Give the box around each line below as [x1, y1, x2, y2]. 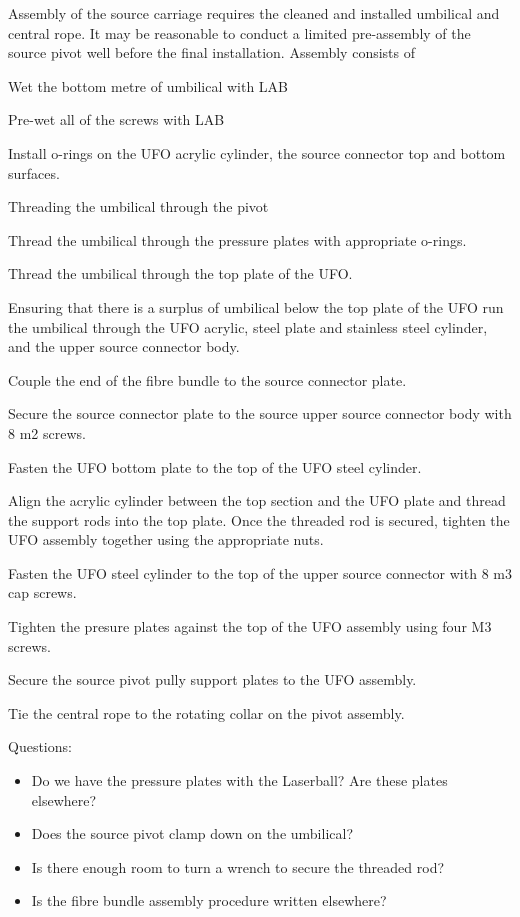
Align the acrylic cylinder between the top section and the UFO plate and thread [8, 490, 506, 511]
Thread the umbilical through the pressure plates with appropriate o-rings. [8, 229, 467, 250]
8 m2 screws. [8, 422, 86, 443]
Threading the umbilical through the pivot [8, 196, 269, 217]
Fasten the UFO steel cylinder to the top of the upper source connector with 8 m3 [8, 562, 512, 583]
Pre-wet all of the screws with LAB [8, 109, 225, 130]
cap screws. [8, 582, 77, 603]
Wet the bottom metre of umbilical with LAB [8, 75, 289, 96]
